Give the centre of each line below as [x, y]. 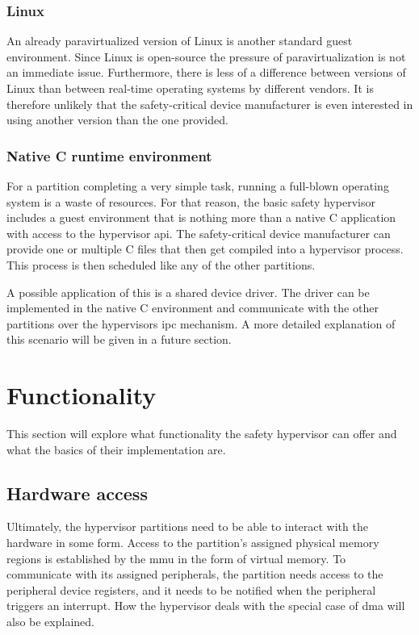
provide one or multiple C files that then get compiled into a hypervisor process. [205, 249]
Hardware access [77, 493]
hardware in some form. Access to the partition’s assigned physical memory [193, 543]
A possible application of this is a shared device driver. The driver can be [188, 292]
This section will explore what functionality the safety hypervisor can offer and [202, 434]
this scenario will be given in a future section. [119, 339]
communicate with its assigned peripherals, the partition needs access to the [195, 574]
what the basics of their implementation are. [116, 449]
